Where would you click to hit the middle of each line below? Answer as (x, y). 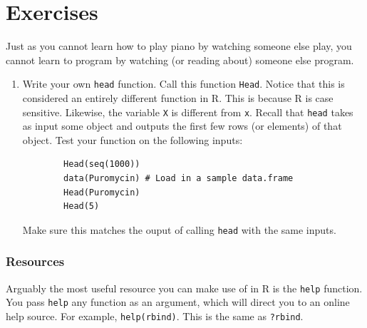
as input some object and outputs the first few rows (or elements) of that (182, 126)
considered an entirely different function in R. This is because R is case (178, 97)
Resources (35, 261)
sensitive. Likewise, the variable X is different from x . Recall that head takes (188, 112)
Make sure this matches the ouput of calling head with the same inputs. (179, 229)
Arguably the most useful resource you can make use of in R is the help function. (184, 288)
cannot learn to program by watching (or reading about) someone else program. (180, 60)
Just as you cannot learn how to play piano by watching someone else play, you (179, 46)
